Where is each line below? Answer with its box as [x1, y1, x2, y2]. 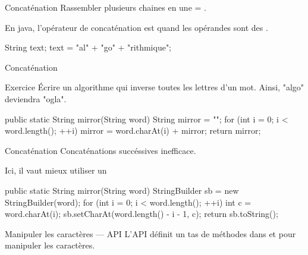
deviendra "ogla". [5, 92, 67, 105]
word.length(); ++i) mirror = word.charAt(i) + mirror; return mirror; [5, 124, 261, 137]
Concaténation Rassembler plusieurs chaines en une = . [5, 1, 206, 13]
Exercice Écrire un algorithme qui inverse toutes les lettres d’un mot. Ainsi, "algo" [5, 81, 304, 93]
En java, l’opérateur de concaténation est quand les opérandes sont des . [5, 21, 268, 33]
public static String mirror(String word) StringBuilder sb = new [5, 184, 239, 196]
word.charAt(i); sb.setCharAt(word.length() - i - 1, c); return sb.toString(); [5, 207, 278, 220]
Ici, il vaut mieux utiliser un [5, 164, 107, 177]
